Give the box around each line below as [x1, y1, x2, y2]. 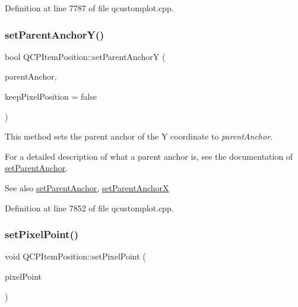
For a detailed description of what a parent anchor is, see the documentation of [5, 150, 293, 162]
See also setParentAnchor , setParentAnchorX [5, 181, 169, 194]
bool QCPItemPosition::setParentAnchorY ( [5, 50, 166, 62]
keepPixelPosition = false [5, 90, 97, 102]
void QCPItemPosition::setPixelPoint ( [5, 250, 146, 262]
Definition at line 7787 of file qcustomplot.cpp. [5, 2, 174, 14]
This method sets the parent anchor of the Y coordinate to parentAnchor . [5, 130, 272, 143]
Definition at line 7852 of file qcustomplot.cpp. [5, 201, 174, 214]
